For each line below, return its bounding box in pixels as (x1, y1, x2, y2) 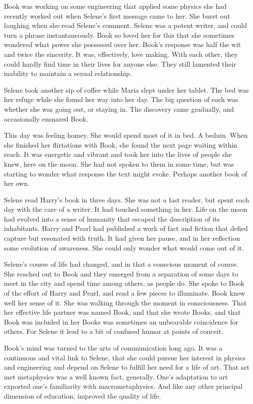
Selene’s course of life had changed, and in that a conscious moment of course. (4, 259, 239, 269)
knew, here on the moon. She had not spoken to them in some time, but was (4, 158, 234, 169)
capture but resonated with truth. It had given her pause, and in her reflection (4, 233, 240, 243)
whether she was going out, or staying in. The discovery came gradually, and (4, 103, 234, 114)
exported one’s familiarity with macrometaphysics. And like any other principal (4, 381, 243, 391)
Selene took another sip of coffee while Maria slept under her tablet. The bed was (4, 84, 249, 95)
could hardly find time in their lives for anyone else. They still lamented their (4, 58, 236, 69)
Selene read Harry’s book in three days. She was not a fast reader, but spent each (4, 194, 249, 204)
